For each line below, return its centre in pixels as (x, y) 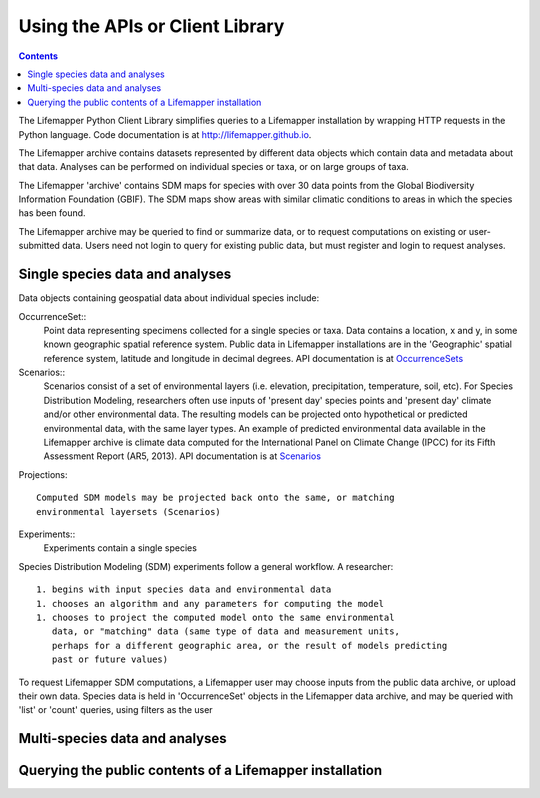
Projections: (43, 474)
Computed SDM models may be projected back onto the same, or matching (215, 498)
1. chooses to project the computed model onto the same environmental (215, 617)
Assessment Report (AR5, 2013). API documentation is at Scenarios (182, 456)
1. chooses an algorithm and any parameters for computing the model (210, 603)
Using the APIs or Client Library (151, 26)
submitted (39, 246)
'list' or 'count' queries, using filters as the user (116, 710)
